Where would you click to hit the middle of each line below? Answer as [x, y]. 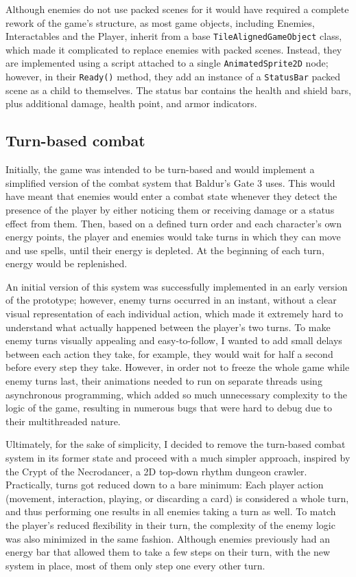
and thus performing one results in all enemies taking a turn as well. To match [171, 511]
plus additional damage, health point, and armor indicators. [131, 103]
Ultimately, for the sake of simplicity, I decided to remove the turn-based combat [176, 444]
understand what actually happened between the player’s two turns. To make [168, 327]
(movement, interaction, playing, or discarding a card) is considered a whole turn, [177, 498]
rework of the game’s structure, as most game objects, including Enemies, [160, 22]
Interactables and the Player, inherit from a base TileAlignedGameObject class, [174, 36]
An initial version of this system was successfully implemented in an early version [177, 286]
